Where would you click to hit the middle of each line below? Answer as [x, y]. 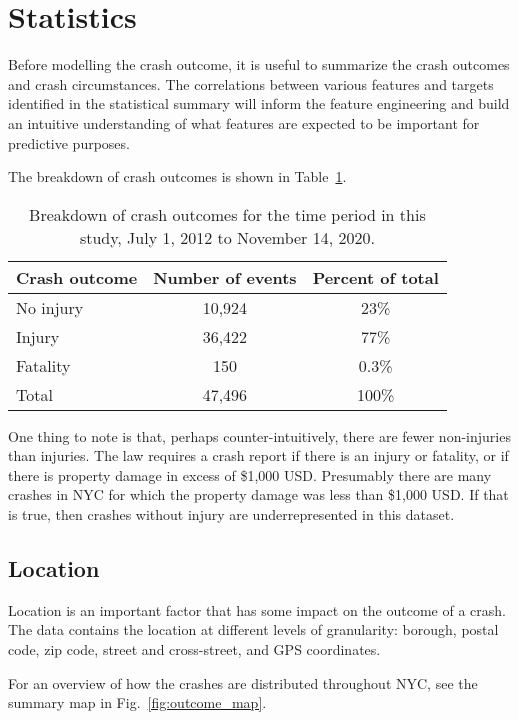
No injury [50, 307]
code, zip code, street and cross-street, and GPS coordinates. [194, 649]
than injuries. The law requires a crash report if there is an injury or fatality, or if [258, 455]
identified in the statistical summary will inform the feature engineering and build [259, 103]
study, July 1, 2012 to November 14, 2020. [227, 237]
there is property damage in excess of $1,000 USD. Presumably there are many [250, 474]
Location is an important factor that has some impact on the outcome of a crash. [257, 609]
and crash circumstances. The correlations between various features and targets [251, 83]
